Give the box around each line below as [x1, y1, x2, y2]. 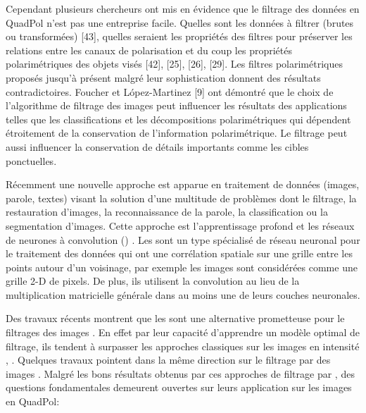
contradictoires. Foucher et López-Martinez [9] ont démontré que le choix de [6, 84, 334, 99]
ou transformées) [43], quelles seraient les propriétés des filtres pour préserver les [6, 29, 353, 44]
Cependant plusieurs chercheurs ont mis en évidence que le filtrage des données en [6, 1, 360, 16]
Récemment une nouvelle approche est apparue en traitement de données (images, [6, 177, 360, 192]
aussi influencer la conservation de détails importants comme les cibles [6, 139, 309, 154]
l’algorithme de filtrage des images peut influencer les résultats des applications [6, 98, 347, 113]
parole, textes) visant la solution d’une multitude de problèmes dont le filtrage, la [6, 190, 357, 205]
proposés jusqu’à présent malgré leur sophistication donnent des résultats [6, 70, 321, 85]
